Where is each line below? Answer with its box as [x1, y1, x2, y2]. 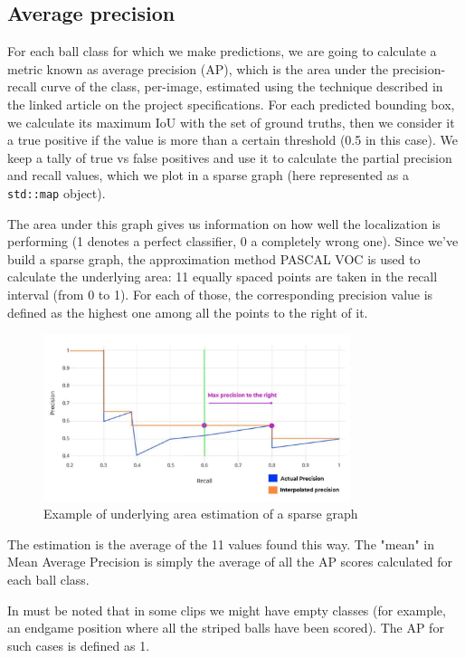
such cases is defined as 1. [7, 635, 150, 654]
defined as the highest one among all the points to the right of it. [7, 302, 368, 321]
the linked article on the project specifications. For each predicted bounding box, [7, 94, 455, 113]
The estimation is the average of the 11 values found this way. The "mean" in [7, 534, 434, 553]
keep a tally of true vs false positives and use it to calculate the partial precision [7, 148, 452, 167]
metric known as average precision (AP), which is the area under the [7, 59, 388, 78]
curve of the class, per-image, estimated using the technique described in [41, 77, 443, 96]
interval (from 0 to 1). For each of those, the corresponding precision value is [7, 284, 433, 303]
